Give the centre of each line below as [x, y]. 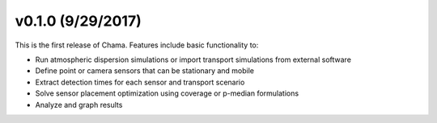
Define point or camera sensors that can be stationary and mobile [145, 71]
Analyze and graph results [79, 105]
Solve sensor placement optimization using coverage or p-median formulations [167, 93]
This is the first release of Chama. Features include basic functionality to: [137, 45]
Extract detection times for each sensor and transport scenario [140, 82]
